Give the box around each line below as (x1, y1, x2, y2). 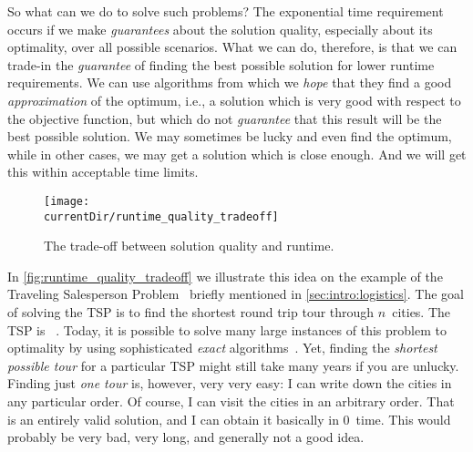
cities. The (392, 303, 451, 322)
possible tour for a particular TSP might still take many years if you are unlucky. (7, 355, 459, 375)
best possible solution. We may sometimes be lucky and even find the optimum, (7, 127, 452, 146)
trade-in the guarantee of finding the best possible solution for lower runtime (7, 55, 435, 74)
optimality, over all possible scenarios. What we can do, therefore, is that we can (7, 37, 458, 56)
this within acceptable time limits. (7, 162, 199, 181)
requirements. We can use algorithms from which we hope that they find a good (7, 73, 452, 92)
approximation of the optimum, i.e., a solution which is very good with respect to (7, 90, 461, 109)
